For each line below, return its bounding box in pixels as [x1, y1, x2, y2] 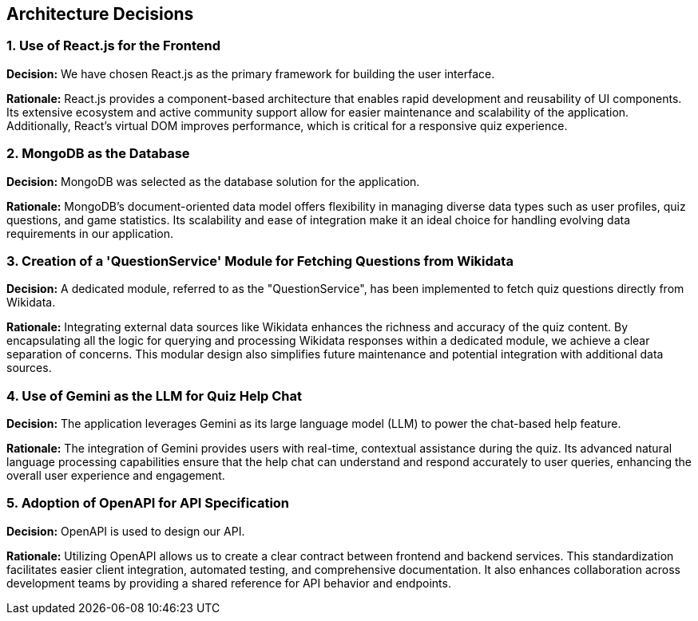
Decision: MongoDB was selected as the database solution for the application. [6, 174, 420, 188]
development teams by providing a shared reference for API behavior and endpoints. [6, 576, 451, 590]
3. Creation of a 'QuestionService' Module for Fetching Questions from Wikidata [6, 252, 514, 269]
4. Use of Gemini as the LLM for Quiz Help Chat [6, 387, 303, 404]
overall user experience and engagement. [6, 469, 225, 483]
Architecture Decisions [6, 4, 194, 24]
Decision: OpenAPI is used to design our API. [6, 524, 245, 538]
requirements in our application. [6, 226, 174, 240]
